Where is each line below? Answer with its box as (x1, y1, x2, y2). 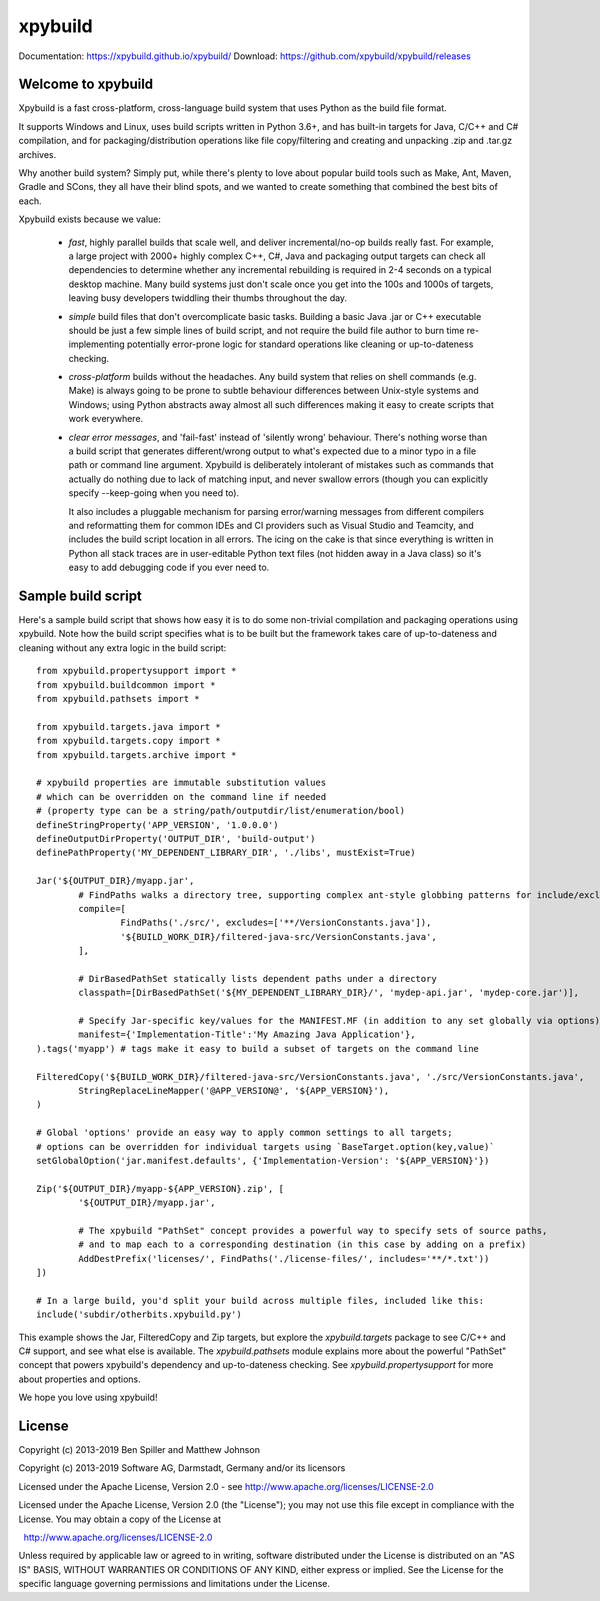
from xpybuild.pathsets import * (36, 693, 200, 705)
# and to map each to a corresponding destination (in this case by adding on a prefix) (78, 1239, 527, 1250)
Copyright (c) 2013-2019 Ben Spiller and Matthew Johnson (18, 1444, 260, 1456)
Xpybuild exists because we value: (18, 213, 162, 225)
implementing (68, 338, 125, 350)
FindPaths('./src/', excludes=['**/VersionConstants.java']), (120, 917, 432, 929)
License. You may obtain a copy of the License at (18, 1513, 222, 1525)
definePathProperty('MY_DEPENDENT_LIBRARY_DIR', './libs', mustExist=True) (36, 847, 416, 859)
